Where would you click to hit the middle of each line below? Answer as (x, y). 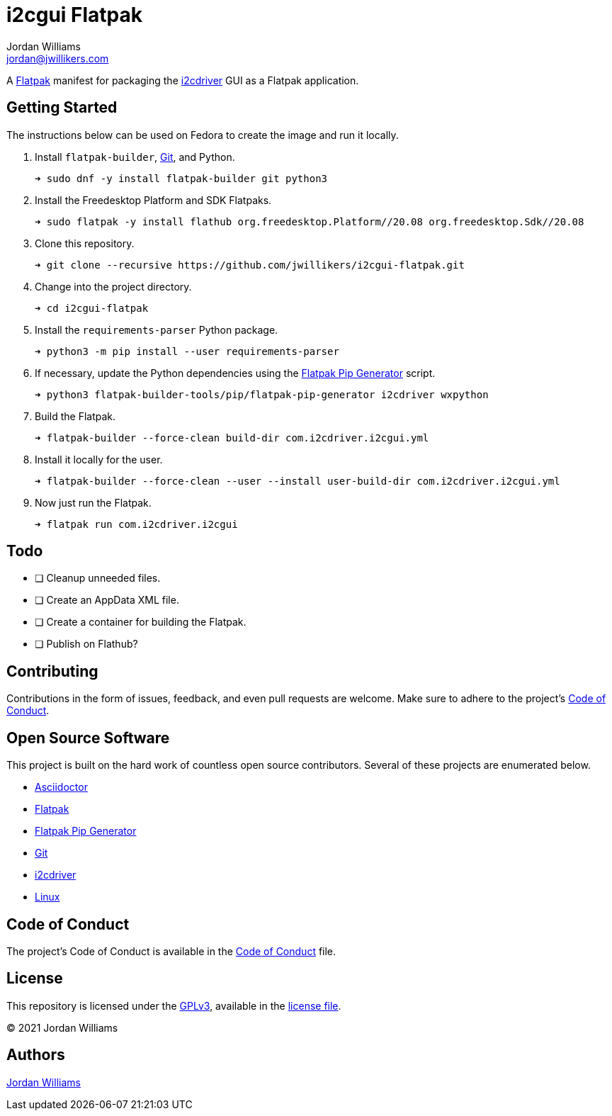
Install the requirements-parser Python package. (157, 329)
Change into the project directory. (113, 286)
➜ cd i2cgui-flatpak (92, 308)
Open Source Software (88, 738)
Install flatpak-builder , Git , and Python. (135, 157)
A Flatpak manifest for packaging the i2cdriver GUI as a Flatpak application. (183, 80)
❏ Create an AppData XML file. (107, 600)
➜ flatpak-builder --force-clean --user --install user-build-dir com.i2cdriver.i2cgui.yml (297, 481)
